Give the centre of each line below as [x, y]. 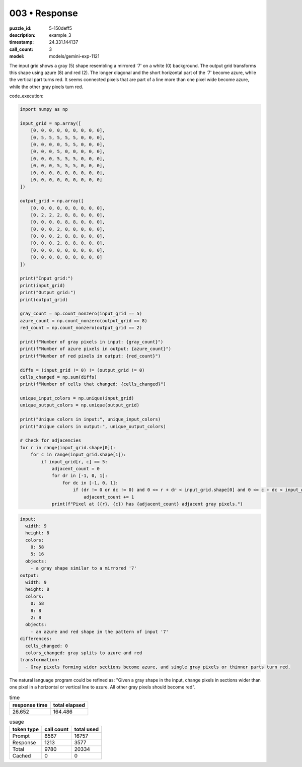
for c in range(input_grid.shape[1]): [78, 455]
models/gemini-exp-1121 [74, 56]
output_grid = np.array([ [52, 201]
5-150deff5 [61, 28]
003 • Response [44, 13]
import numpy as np [44, 109]
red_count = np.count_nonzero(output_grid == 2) [81, 328]
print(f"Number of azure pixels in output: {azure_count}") [96, 349]
